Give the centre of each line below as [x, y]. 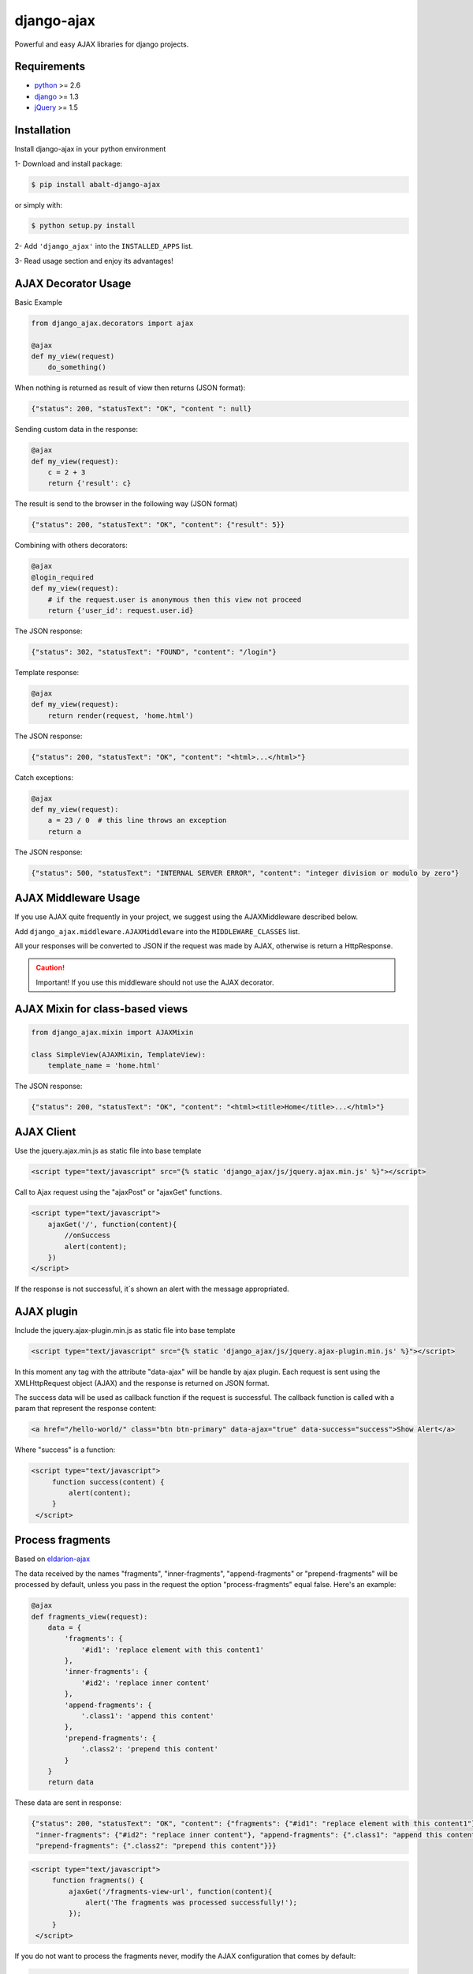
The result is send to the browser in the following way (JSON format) [126, 504]
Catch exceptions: [44, 777]
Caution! [50, 968]
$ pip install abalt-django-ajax [96, 184]
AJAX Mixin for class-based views [101, 1009]
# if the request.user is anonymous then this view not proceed [175, 599]
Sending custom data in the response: [76, 430]
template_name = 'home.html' [104, 1065]
